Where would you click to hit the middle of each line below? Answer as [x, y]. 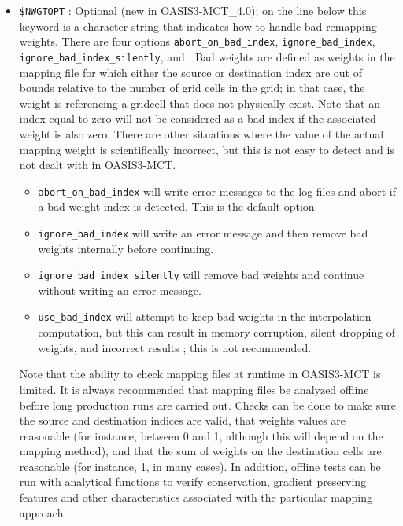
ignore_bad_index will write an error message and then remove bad [203, 232]
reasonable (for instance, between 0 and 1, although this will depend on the [201, 435]
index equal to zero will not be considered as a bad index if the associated [198, 118]
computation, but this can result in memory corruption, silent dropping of [217, 332]
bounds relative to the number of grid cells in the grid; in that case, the [192, 88]
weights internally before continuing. [126, 248]
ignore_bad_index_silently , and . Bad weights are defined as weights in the [207, 56]
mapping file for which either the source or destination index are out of [190, 72]
